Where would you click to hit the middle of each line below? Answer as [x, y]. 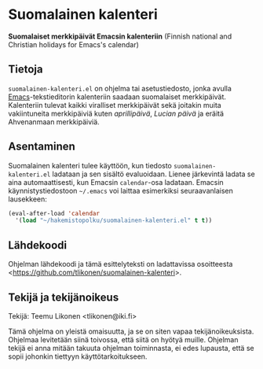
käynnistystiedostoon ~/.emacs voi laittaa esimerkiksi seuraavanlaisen [121, 190]
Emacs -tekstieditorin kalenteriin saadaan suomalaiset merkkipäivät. [117, 97]
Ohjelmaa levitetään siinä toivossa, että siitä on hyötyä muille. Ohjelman [123, 339]
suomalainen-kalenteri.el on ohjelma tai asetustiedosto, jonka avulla [120, 88]
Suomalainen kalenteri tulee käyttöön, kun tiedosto [90, 165]
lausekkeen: [27, 199]
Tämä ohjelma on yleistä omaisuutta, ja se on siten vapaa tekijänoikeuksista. [131, 331]
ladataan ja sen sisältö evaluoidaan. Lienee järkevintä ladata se [153, 174]
